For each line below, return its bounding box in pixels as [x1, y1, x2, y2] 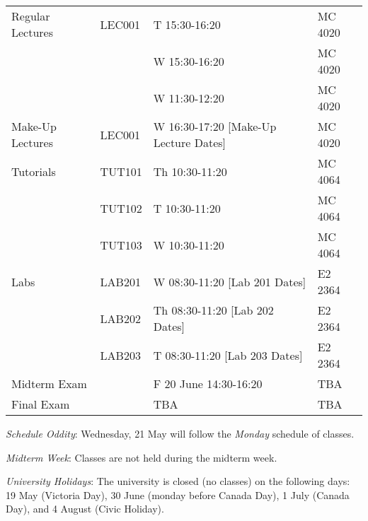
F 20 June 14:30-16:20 [153, 375, 263, 392]
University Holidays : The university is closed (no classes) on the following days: [6, 474, 350, 488]
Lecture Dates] [153, 134, 226, 151]
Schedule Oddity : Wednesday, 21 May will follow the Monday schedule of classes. [6, 426, 355, 440]
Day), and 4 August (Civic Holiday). [6, 501, 164, 516]
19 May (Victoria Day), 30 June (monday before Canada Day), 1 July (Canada [6, 487, 350, 502]
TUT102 [100, 199, 142, 216]
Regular [11, 8, 50, 24]
